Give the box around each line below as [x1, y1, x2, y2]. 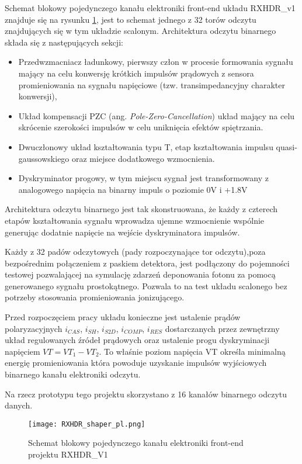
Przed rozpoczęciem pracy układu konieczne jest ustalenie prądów [5, 311, 241, 323]
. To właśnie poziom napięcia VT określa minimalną [99, 345, 286, 357]
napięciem [5, 345, 40, 357]
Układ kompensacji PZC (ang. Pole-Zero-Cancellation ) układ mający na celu [18, 109, 295, 122]
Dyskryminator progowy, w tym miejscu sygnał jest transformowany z [18, 172, 269, 184]
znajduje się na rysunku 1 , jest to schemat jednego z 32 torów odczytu [5, 13, 256, 25]
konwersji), [18, 90, 57, 102]
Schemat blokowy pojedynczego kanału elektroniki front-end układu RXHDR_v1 [5, 2, 296, 13]
